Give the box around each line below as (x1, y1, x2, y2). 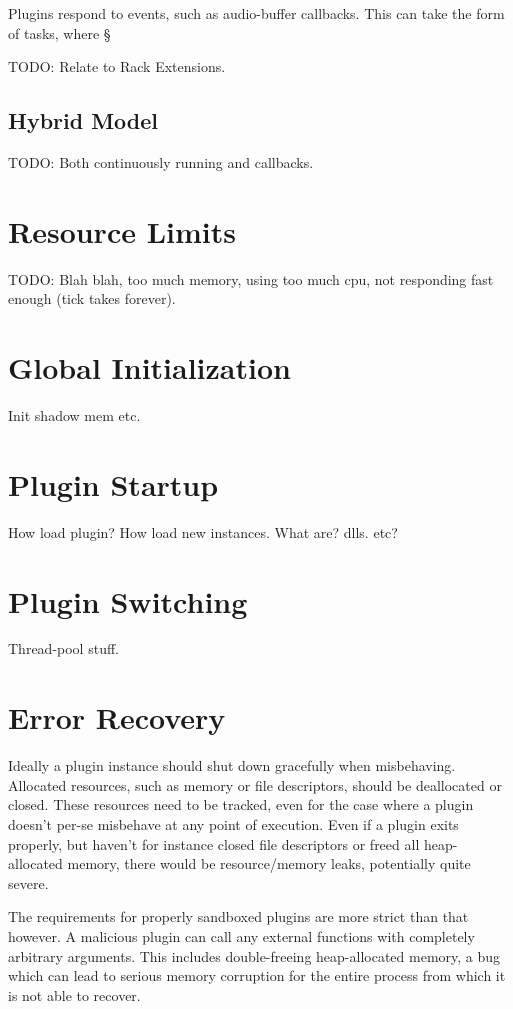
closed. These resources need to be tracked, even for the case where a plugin (8, 794, 474, 815)
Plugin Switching (8, 580, 248, 621)
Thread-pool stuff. (8, 638, 119, 659)
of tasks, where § (8, 22, 111, 43)
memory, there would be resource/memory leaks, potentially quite (67, 853, 471, 874)
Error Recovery (8, 697, 226, 738)
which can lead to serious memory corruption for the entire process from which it (8, 965, 506, 986)
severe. (8, 872, 49, 893)
